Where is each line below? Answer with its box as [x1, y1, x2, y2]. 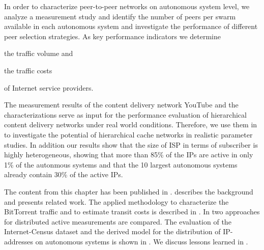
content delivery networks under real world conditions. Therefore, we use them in [4, 119, 257, 130]
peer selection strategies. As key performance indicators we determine [4, 31, 221, 41]
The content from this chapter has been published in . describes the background [4, 186, 253, 197]
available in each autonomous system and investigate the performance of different [4, 21, 258, 32]
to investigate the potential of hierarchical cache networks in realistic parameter [4, 129, 253, 140]
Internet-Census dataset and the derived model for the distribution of [4, 226, 221, 237]
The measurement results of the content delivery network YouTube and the [4, 99, 239, 110]
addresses [4, 236, 34, 246]
